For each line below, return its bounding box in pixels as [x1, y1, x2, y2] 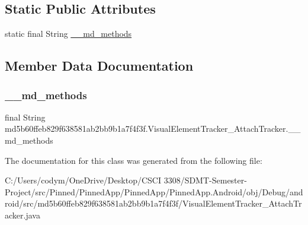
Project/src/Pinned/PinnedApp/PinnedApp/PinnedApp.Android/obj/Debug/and [5, 185, 303, 198]
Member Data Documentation [5, 56, 194, 75]
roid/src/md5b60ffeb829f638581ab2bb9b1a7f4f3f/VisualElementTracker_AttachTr [5, 197, 302, 210]
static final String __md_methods [5, 27, 132, 40]
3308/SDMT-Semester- [163, 174, 247, 186]
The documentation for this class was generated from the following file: [5, 154, 262, 166]
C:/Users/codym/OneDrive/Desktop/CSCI [5, 174, 161, 186]
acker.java [5, 208, 40, 221]
